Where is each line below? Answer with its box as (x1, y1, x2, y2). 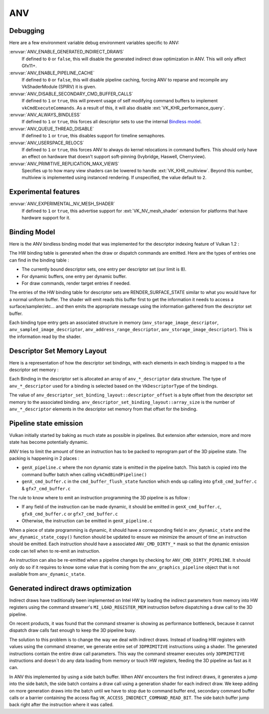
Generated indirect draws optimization (9, 584, 132, 593)
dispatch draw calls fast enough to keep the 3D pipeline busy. (9, 627, 136, 634)
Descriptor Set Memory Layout (9, 347, 107, 355)
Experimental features (9, 188, 80, 196)
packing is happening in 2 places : (9, 455, 80, 461)
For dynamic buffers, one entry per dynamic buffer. (21, 273, 127, 279)
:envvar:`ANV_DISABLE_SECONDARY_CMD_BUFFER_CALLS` (9, 90, 134, 97)
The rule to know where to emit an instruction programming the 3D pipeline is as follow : (9, 495, 190, 501)
